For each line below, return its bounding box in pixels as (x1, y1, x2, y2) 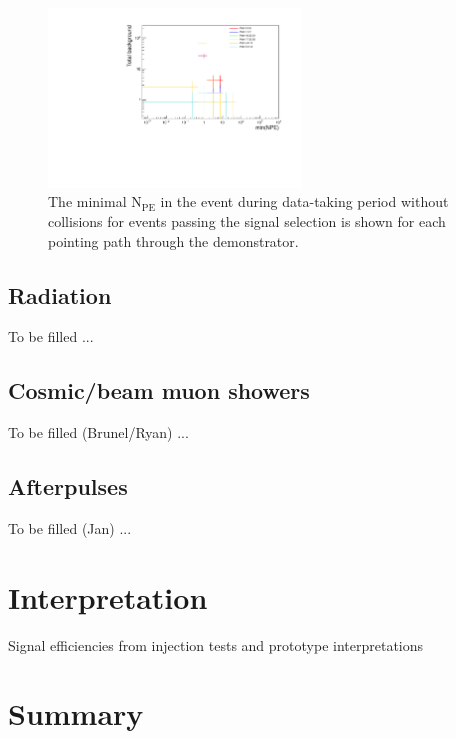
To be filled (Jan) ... (8, 517, 132, 538)
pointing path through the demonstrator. (48, 230, 299, 251)
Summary (8, 693, 144, 734)
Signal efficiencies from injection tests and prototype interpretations (8, 634, 424, 655)
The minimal (48, 191, 127, 212)
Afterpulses (8, 471, 128, 502)
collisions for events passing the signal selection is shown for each (48, 210, 446, 231)
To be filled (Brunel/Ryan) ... (8, 422, 189, 443)
